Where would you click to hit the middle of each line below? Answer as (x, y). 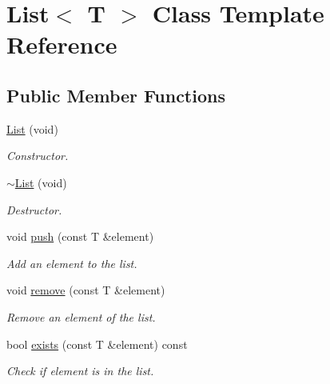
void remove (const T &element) (86, 290)
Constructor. (38, 156)
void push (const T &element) (80, 236)
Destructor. (34, 209)
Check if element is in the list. (80, 371)
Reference (62, 44)
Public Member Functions (116, 95)
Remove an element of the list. (81, 316)
